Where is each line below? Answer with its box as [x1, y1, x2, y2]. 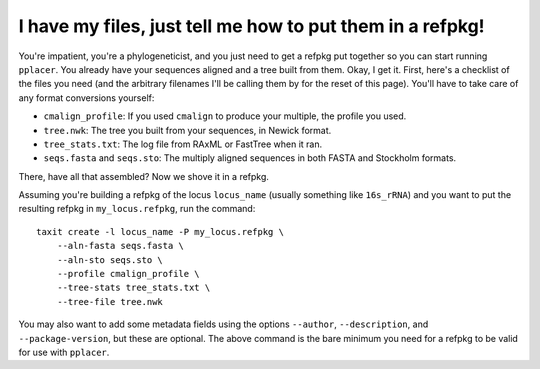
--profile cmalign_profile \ [56, 268, 200, 280]
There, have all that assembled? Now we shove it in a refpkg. [18, 170, 270, 182]
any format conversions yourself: [18, 91, 155, 104]
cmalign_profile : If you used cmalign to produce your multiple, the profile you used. [43, 110, 407, 122]
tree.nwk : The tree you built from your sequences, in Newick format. [43, 124, 332, 136]
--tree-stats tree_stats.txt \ [56, 282, 211, 294]
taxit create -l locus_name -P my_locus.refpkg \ [36, 226, 285, 237]
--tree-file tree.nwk [56, 296, 164, 307]
